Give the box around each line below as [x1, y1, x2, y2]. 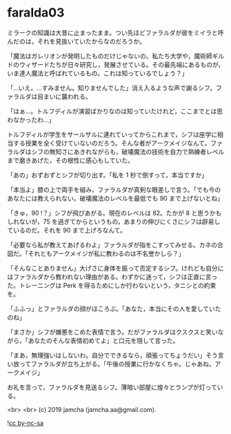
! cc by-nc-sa [7, 419, 43, 427]
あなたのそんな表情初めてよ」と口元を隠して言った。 [28, 336, 179, 344]
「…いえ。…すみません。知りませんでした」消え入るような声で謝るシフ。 [7, 83, 217, 92]
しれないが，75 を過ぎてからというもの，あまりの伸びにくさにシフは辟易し [7, 217, 221, 226]
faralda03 [7, 5, 65, 21]
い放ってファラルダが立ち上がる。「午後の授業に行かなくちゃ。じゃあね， [7, 359, 215, 368]
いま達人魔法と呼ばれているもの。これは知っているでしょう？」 [7, 69, 188, 77]
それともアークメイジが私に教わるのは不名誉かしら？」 [28, 249, 185, 257]
